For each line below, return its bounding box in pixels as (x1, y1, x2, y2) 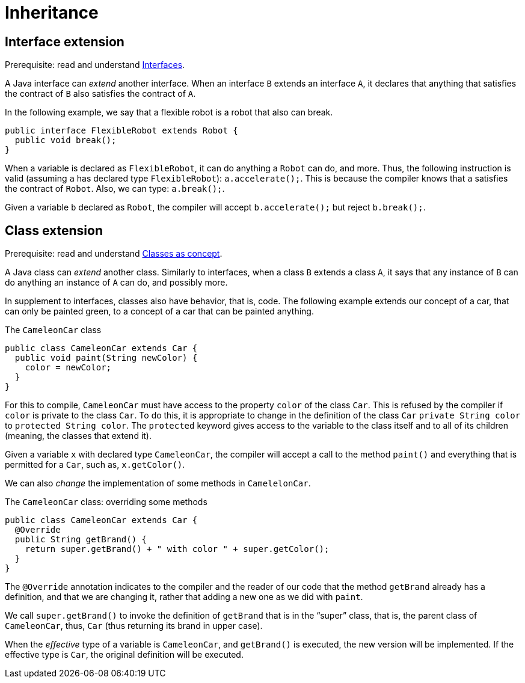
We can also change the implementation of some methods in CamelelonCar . (5, 478, 311, 489)
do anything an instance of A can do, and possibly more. (5, 277, 228, 288)
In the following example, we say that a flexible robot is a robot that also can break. (5, 107, 333, 118)
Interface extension (5, 34, 124, 49)
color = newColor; (25, 363, 112, 373)
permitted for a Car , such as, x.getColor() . (5, 459, 185, 470)
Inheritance (5, 2, 99, 23)
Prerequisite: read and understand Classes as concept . (5, 248, 223, 259)
